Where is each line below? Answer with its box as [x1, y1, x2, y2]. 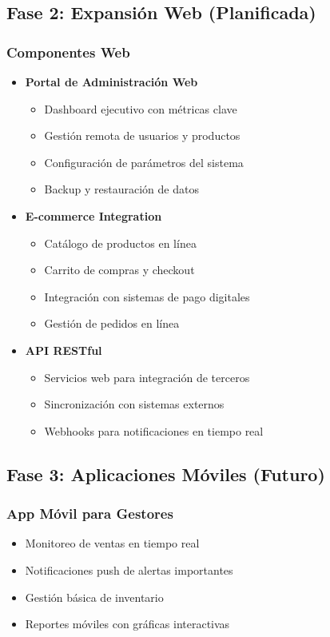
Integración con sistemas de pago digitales [44, 288, 250, 305]
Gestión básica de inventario [25, 588, 164, 605]
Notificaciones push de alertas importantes [25, 561, 233, 578]
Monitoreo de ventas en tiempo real [25, 535, 200, 551]
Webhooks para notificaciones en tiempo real [44, 422, 264, 439]
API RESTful [25, 341, 102, 358]
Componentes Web [6, 42, 130, 62]
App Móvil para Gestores [6, 504, 173, 524]
